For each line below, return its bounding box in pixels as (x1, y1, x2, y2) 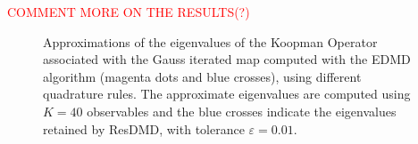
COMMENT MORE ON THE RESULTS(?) (7, 3, 250, 20)
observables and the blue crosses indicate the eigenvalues (87, 101, 397, 120)
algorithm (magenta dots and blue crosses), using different (43, 67, 362, 85)
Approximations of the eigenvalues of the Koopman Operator (43, 32, 378, 51)
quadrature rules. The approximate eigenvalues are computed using (43, 84, 411, 103)
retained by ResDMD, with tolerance (43, 119, 245, 138)
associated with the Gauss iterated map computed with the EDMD (43, 50, 411, 68)
